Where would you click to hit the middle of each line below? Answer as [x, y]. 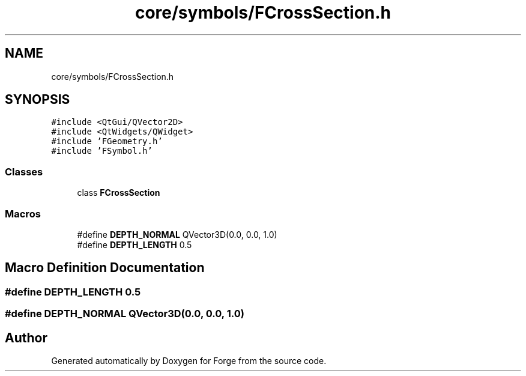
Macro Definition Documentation [105, 268]
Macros [23, 214]
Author [26, 338]
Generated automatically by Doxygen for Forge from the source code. [189, 361]
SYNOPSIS [38, 100]
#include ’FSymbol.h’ [102, 151]
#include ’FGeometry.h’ [107, 141]
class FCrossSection [119, 193]
